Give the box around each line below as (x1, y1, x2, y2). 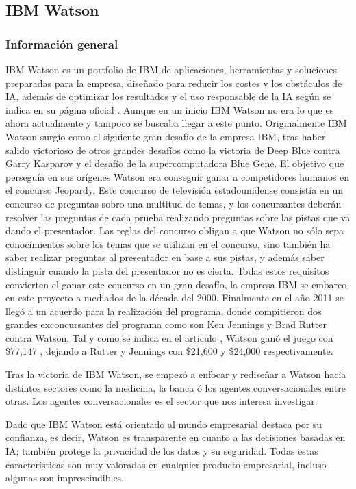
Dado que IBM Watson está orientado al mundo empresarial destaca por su (5, 416, 322, 431)
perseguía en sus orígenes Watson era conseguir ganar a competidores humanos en (5, 169, 350, 184)
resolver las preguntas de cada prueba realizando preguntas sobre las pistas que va (5, 210, 351, 224)
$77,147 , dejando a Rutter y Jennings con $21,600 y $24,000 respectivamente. (5, 344, 333, 358)
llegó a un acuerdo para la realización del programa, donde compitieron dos (5, 303, 322, 318)
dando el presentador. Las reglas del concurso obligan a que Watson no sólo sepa (5, 223, 344, 238)
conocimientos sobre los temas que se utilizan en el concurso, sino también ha (5, 236, 331, 251)
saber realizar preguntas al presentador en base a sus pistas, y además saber (5, 250, 325, 264)
